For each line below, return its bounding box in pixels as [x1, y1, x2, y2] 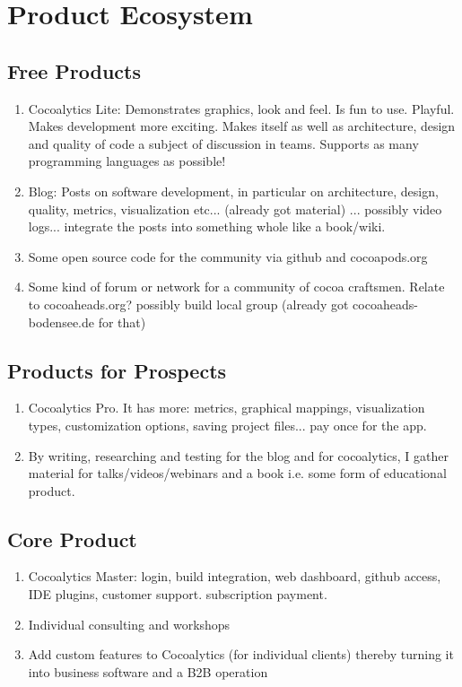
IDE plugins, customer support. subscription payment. [28, 585, 327, 604]
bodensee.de [28, 312, 94, 331]
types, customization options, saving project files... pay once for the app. [28, 415, 427, 434]
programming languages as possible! [28, 152, 226, 170]
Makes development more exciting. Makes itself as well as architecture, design [28, 117, 456, 135]
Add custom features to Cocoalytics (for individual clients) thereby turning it [28, 645, 454, 664]
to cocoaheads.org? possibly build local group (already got [28, 294, 349, 313]
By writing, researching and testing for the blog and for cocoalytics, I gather [28, 446, 449, 465]
